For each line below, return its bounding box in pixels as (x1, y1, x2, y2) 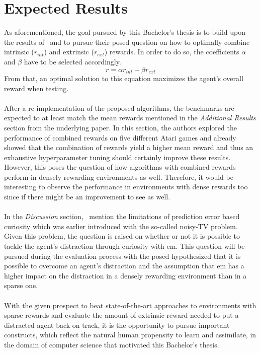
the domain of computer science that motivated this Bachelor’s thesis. (4, 339, 219, 349)
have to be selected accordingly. (24, 56, 121, 66)
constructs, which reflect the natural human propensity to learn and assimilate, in (4, 329, 256, 340)
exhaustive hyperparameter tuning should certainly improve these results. (4, 152, 231, 162)
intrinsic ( (4, 46, 34, 57)
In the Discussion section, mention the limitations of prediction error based (4, 211, 240, 222)
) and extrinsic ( (44, 46, 94, 57)
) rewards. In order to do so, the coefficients (104, 46, 239, 57)
